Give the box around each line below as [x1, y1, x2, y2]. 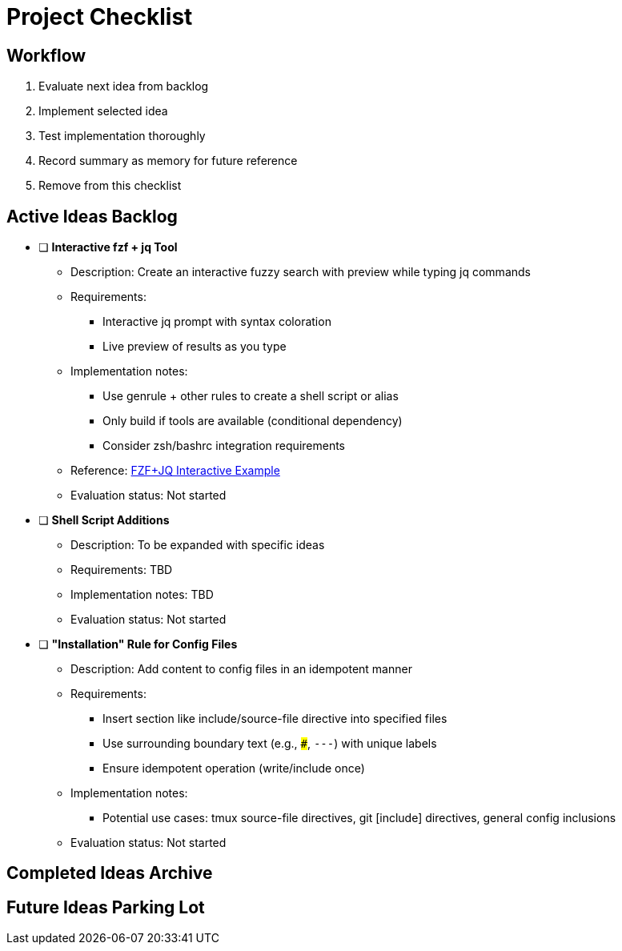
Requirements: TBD [70, 563, 173, 577]
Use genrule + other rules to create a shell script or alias [102, 389, 399, 403]
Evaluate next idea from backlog [38, 79, 209, 94]
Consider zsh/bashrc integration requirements [102, 439, 346, 453]
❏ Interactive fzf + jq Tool [38, 240, 178, 255]
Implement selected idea [38, 104, 168, 118]
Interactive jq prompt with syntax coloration [102, 315, 331, 329]
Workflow [6, 45, 86, 66]
